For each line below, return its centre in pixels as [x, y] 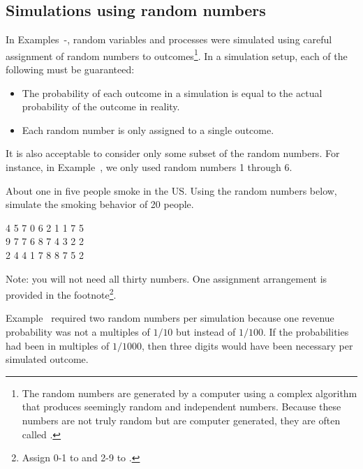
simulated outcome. [47, 359]
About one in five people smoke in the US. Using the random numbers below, [171, 190]
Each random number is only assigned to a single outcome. [148, 129]
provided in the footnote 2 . [61, 293]
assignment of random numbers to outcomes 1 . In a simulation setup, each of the [177, 54]
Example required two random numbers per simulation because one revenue [170, 318]
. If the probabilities [306, 332]
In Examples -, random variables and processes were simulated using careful [169, 39]
